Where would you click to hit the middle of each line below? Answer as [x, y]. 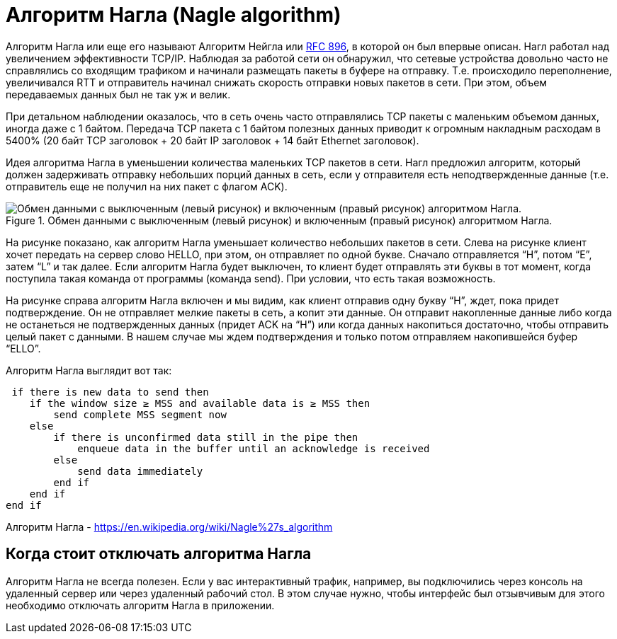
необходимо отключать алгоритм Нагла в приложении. [140, 605]
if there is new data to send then [110, 392]
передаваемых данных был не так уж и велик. [118, 94]
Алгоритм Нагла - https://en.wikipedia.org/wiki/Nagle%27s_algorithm [169, 526]
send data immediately [140, 471]
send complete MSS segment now [140, 414]
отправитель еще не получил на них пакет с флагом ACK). [147, 186]
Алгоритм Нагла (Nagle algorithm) [174, 15]
